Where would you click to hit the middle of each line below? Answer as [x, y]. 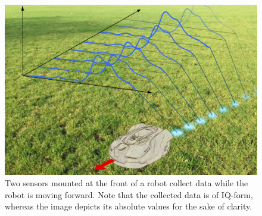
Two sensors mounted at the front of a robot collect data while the [127, 183]
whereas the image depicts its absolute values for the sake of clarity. [129, 206]
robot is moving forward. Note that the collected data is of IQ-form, [129, 194]
